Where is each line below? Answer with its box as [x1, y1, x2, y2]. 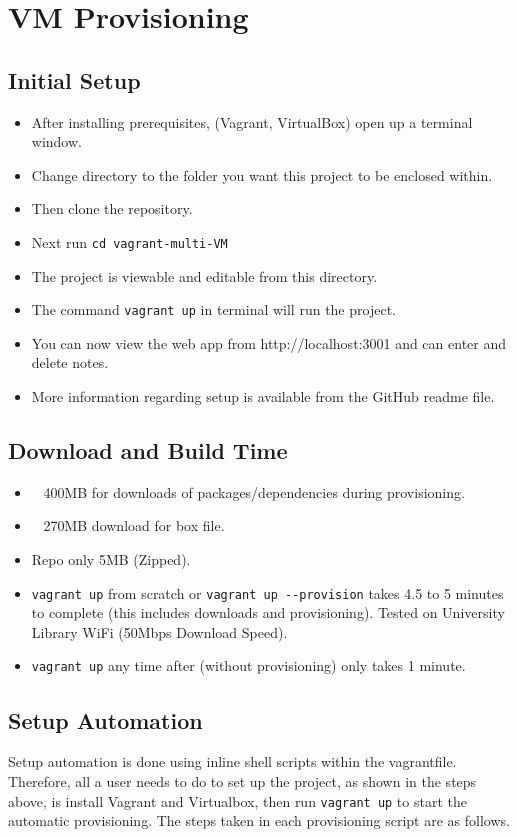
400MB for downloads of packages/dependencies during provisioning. [43, 481, 465, 502]
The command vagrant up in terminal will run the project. [31, 299, 396, 320]
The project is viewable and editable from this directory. [31, 265, 378, 286]
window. [31, 131, 82, 152]
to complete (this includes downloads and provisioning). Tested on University [31, 602, 505, 623]
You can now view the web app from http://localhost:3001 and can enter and [31, 332, 507, 353]
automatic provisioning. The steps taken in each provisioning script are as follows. [8, 810, 510, 831]
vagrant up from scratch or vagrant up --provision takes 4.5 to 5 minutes [31, 582, 504, 603]
